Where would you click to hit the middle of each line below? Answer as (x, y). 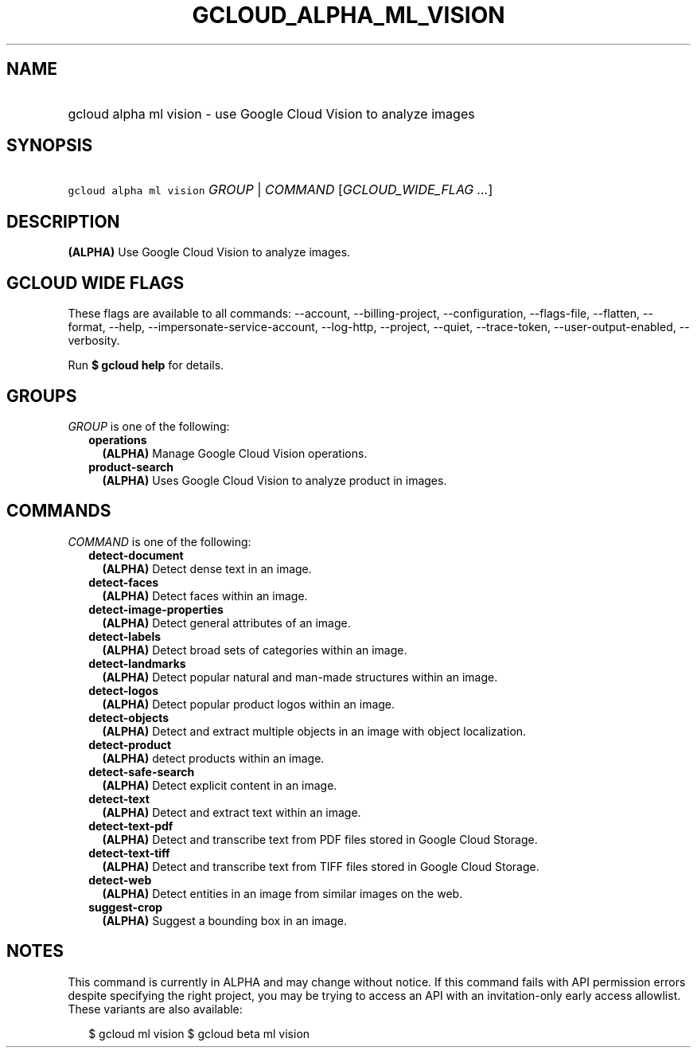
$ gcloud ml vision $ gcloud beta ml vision (199, 1033)
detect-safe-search (142, 771)
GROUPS (42, 396)
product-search (131, 466)
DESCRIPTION (63, 221)
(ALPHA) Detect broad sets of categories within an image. (255, 650)
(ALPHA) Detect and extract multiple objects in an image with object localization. (314, 731)
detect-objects (129, 717)
